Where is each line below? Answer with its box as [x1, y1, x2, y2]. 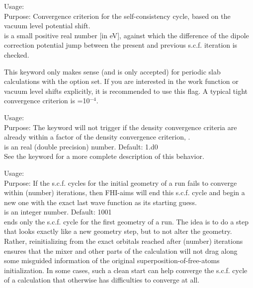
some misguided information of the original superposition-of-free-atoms [4, 255, 220, 266]
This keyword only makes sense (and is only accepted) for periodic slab [4, 66, 221, 76]
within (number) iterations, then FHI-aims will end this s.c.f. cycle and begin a [4, 187, 245, 198]
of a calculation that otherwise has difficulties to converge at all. [4, 275, 200, 285]
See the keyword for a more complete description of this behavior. [4, 151, 204, 161]
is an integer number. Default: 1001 [4, 207, 112, 217]
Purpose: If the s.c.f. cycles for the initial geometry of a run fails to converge [4, 177, 237, 188]
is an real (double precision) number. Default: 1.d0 [4, 141, 158, 151]
